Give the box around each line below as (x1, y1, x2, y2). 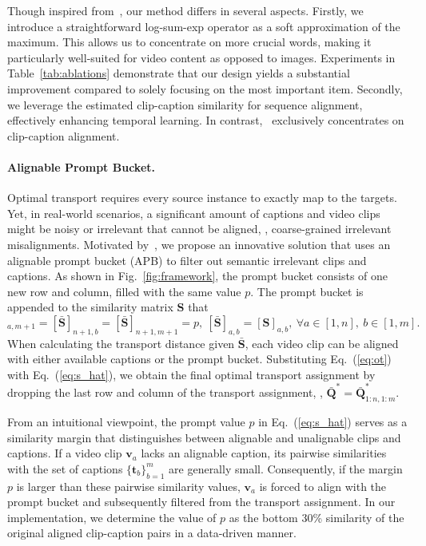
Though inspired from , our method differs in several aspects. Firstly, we (7, 2, 364, 18)
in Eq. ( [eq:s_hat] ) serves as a (258, 413, 408, 429)
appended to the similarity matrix (7, 299, 173, 315)
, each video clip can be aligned (245, 334, 399, 351)
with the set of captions (7, 460, 123, 477)
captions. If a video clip (7, 445, 122, 461)
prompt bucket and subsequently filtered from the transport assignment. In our (7, 493, 396, 510)
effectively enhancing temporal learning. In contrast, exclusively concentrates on (7, 112, 404, 129)
